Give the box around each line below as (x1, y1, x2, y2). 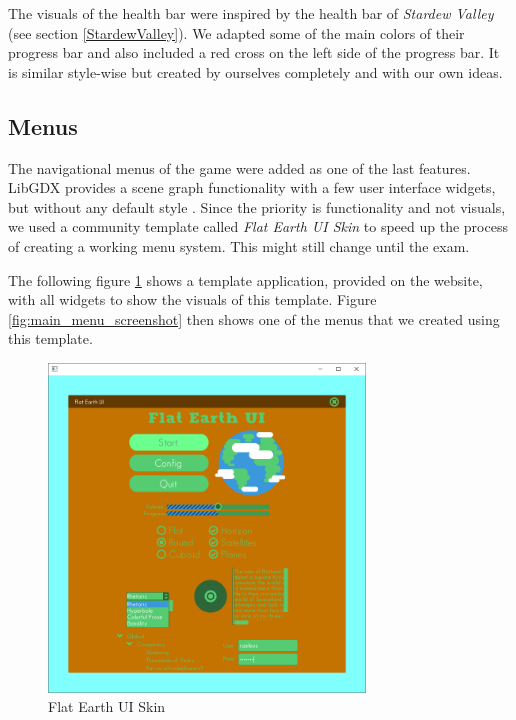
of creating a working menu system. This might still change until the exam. (8, 235, 470, 256)
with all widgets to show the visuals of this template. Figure (8, 289, 377, 310)
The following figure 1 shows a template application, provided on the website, (8, 269, 483, 290)
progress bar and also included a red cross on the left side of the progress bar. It (8, 42, 500, 63)
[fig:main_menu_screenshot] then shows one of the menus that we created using (8, 308, 500, 329)
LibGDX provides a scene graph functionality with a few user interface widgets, (8, 177, 496, 198)
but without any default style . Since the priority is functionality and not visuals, (8, 196, 506, 217)
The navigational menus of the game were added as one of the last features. (8, 157, 471, 178)
